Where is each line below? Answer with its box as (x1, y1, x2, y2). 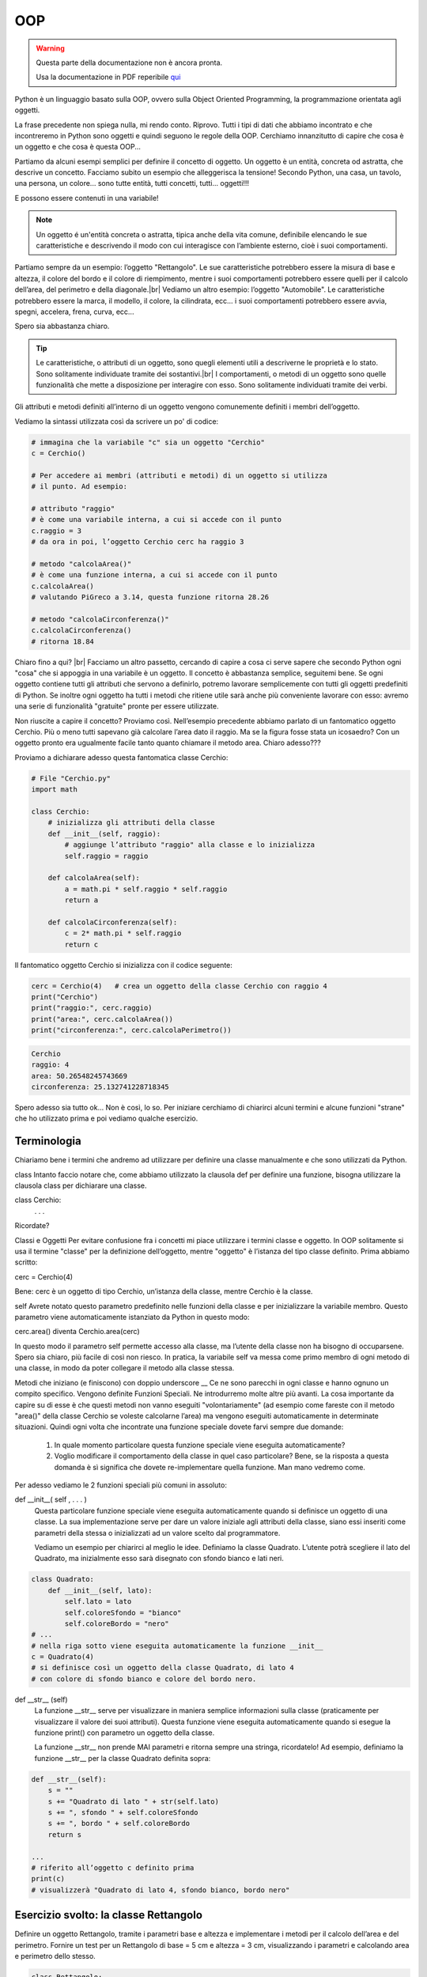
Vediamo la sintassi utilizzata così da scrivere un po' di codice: (14, 416, 219, 426)
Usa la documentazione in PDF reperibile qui (36, 72, 181, 82)
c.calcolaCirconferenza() (31, 626, 132, 635)
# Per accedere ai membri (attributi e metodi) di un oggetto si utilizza (31, 471, 328, 480)
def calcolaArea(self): (47, 874, 140, 883)
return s (47, 1830, 82, 1839)
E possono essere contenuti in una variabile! (14, 193, 159, 202)
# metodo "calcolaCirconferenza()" (31, 614, 169, 624)
